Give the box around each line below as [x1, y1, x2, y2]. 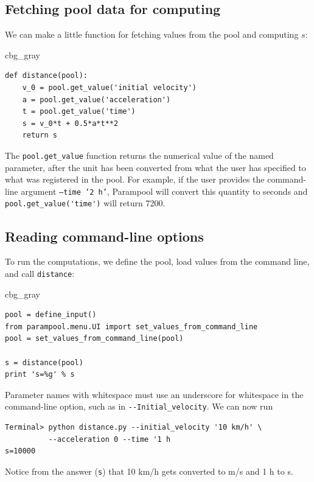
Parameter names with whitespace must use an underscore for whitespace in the [5, 388, 304, 400]
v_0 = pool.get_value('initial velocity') [22, 83, 197, 92]
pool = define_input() [5, 310, 97, 320]
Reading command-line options [5, 226, 204, 245]
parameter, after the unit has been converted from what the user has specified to [5, 161, 306, 173]
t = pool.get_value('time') [22, 107, 136, 116]
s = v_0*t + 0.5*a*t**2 [22, 119, 119, 128]
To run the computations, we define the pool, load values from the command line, [5, 255, 310, 268]
